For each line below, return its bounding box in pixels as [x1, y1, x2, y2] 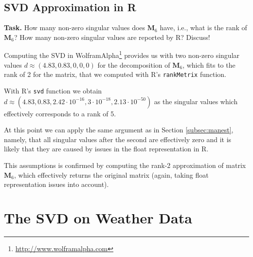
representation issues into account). [4, 179, 109, 189]
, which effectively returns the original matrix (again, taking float [14, 169, 209, 180]
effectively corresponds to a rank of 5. [4, 108, 116, 118]
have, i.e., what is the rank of [160, 22, 247, 33]
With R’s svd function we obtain [4, 85, 102, 95]
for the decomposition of [97, 59, 170, 70]
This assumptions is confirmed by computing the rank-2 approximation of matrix [4, 160, 246, 170]
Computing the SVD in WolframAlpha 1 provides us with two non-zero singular [4, 49, 240, 60]
